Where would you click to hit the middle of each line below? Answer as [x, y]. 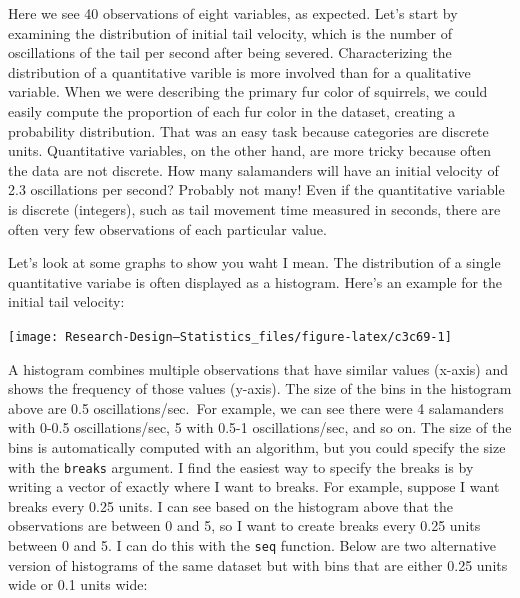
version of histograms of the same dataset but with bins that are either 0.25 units [258, 564]
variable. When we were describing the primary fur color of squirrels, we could [248, 91]
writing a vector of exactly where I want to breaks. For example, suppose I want [254, 486]
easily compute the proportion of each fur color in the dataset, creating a [232, 110]
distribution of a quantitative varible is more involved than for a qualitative [239, 71]
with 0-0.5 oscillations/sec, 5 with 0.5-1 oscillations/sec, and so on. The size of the [260, 427]
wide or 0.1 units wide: [78, 584]
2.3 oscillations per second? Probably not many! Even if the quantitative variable [256, 189]
